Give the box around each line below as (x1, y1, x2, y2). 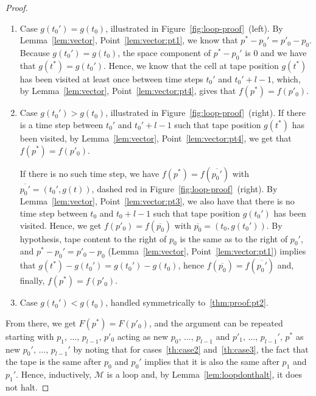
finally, (19, 274, 45, 287)
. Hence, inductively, (16, 368, 92, 381)
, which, (271, 72, 301, 85)
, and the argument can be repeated (149, 316, 283, 329)
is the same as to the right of (180, 232, 288, 245)
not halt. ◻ (5, 380, 49, 393)
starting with (5, 329, 54, 342)
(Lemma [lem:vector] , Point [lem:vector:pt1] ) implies (108, 245, 306, 257)
